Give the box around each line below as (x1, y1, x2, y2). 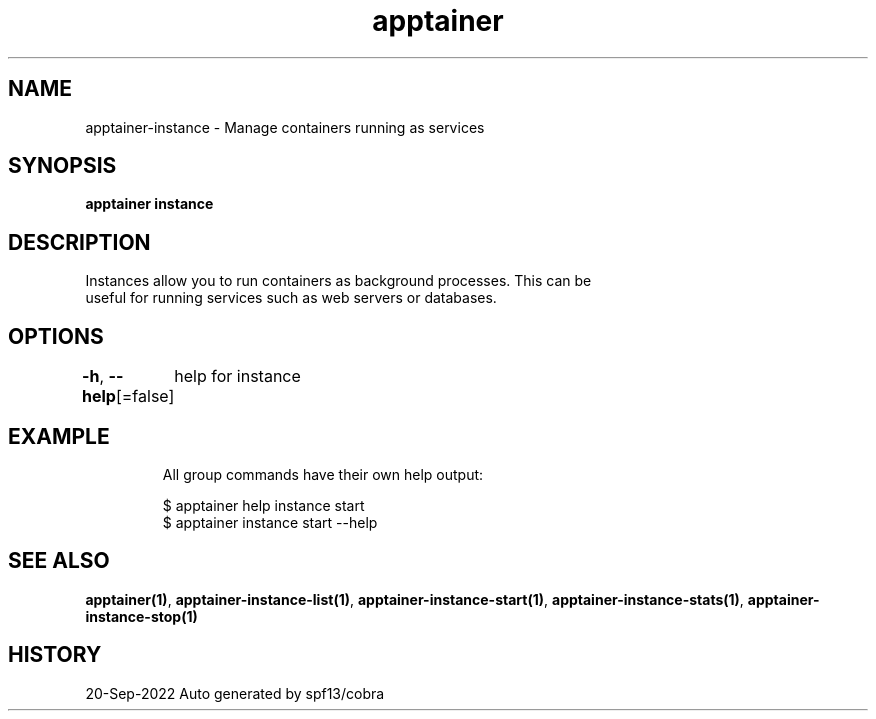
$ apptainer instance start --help (162, 513, 378, 531)
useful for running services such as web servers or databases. (85, 289, 497, 307)
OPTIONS (8, 323, 104, 349)
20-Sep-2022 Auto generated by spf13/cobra (85, 684, 385, 702)
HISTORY (8, 642, 102, 668)
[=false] (115, 386, 175, 407)
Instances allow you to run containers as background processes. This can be (85, 272, 592, 290)
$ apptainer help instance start (162, 496, 365, 514)
